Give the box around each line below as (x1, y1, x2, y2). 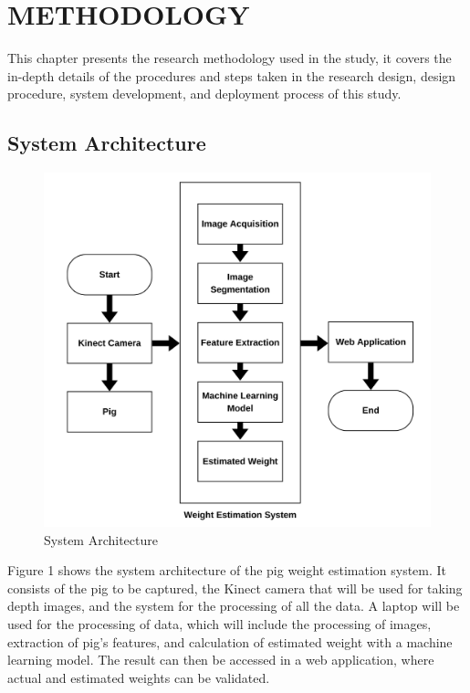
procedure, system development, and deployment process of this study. (7, 84, 402, 103)
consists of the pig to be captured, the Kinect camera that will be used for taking (7, 578, 463, 597)
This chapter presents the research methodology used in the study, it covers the (7, 48, 452, 68)
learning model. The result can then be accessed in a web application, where (7, 650, 434, 669)
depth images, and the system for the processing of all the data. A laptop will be (7, 596, 460, 615)
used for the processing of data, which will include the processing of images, (7, 614, 432, 634)
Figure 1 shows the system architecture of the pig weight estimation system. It (7, 561, 447, 580)
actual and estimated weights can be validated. (7, 667, 270, 687)
